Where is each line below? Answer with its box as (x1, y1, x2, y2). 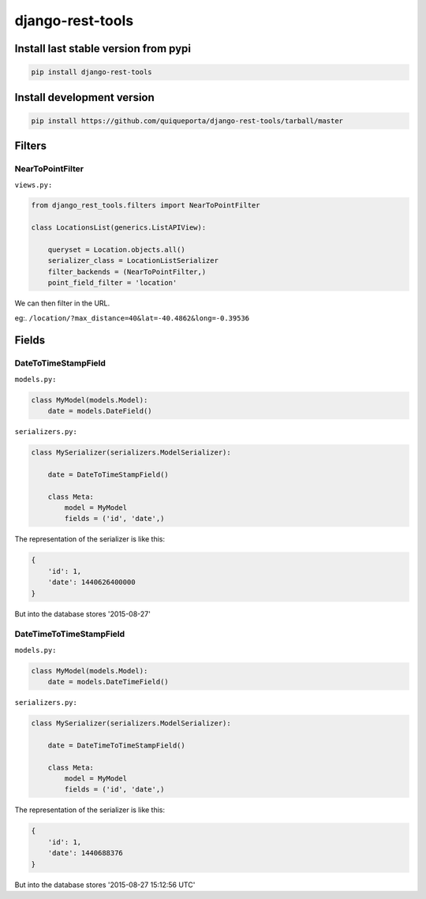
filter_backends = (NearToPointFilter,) (47, 267, 207, 276)
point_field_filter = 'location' (47, 279, 177, 287)
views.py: (14, 180, 53, 189)
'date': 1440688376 (47, 848, 124, 858)
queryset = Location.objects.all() (47, 245, 185, 254)
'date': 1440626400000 (47, 578, 136, 587)
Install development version (14, 91, 155, 104)
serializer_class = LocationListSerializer (47, 257, 219, 265)
